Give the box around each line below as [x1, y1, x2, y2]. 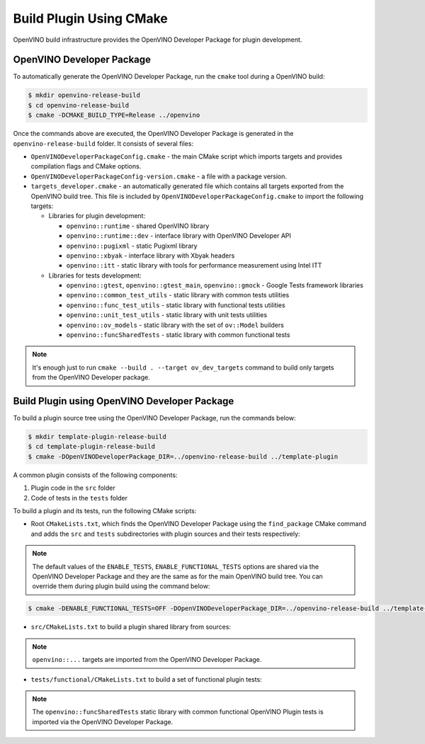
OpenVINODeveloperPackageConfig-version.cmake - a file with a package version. [30, 172, 287, 181]
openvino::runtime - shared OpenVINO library [66, 222, 210, 230]
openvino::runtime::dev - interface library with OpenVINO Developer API [66, 231, 292, 240]
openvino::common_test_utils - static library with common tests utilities [66, 291, 290, 299]
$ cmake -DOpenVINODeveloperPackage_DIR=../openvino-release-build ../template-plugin [28, 452, 339, 460]
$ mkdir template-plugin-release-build [28, 433, 166, 441]
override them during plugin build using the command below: [32, 582, 210, 590]
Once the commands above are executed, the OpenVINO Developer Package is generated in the [13, 130, 294, 138]
